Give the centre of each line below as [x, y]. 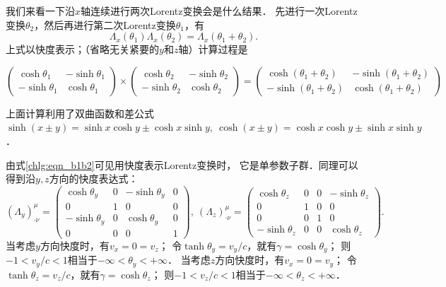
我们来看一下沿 [40, 11]
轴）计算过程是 [213, 49]
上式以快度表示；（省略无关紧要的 [82, 49]
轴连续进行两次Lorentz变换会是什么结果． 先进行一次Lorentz [219, 11]
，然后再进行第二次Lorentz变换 [105, 24]
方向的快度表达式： [94, 178]
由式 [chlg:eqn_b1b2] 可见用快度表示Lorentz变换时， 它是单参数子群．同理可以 [182, 164]
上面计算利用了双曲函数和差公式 [80, 113]
